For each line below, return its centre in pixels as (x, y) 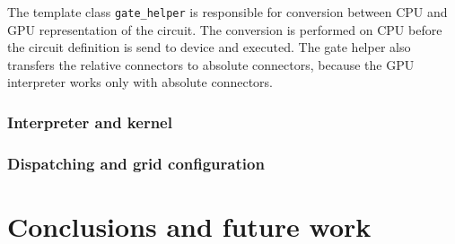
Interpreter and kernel (90, 122)
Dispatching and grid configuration (136, 163)
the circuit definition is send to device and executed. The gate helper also (209, 47)
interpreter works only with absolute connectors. (140, 82)
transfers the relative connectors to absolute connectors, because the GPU (211, 64)
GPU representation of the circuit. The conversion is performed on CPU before (225, 29)
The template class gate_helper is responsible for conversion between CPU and (227, 12)
